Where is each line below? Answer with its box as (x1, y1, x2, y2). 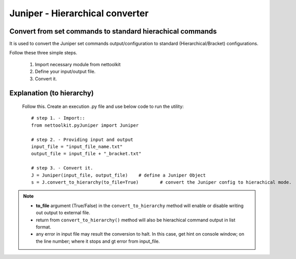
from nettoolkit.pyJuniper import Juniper (31, 122, 139, 128)
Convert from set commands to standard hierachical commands (9, 27, 217, 36)
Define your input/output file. (35, 69, 96, 75)
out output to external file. (36, 210, 91, 216)
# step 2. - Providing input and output (31, 136, 133, 142)
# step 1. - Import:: (31, 115, 85, 121)
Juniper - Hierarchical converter (9, 8, 149, 19)
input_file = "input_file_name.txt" (31, 143, 123, 150)
